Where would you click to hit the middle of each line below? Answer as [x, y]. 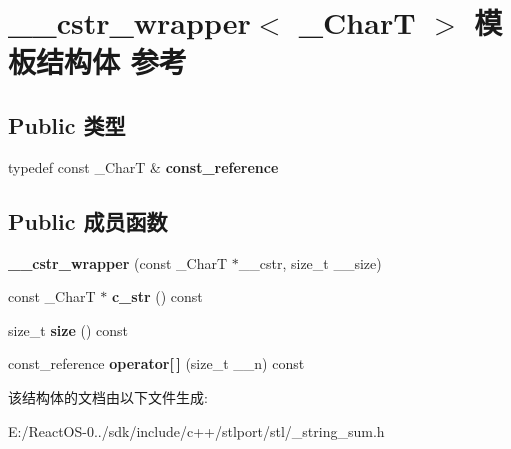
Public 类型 [67, 124]
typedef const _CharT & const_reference [143, 166]
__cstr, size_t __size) [310, 262]
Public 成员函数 [88, 220]
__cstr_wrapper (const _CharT [118, 262]
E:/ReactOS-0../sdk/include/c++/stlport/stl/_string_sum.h [196, 430]
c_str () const [157, 296]
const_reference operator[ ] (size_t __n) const [156, 363]
